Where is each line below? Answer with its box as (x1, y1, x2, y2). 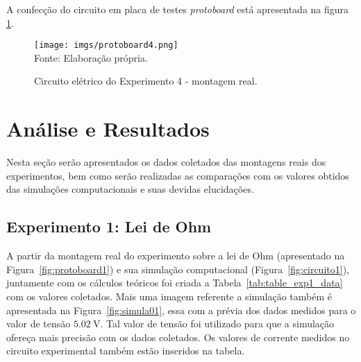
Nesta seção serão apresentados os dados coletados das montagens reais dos (6, 155, 326, 169)
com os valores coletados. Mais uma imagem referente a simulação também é (6, 288, 332, 303)
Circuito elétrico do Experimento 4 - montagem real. (34, 74, 258, 88)
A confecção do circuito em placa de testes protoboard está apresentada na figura (6, 2, 349, 16)
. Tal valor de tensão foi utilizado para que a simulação (100, 316, 335, 331)
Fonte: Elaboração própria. (34, 50, 148, 64)
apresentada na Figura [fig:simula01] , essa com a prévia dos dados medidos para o (6, 302, 356, 317)
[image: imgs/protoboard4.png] (34, 40, 178, 51)
